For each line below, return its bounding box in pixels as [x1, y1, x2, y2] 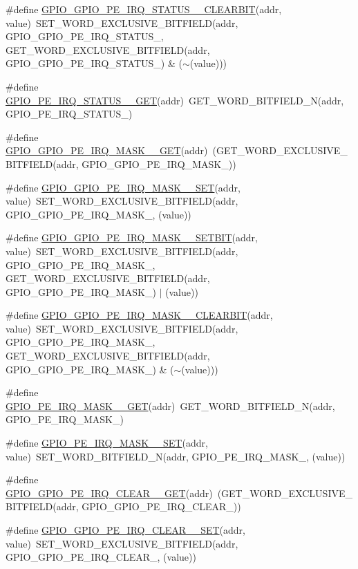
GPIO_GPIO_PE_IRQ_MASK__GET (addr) [6, 143, 208, 158]
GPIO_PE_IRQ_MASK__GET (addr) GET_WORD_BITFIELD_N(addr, [6, 398, 335, 413]
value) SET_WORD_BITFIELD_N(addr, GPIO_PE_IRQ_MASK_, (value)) [6, 449, 346, 463]
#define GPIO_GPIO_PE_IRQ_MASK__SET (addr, [6, 180, 241, 194]
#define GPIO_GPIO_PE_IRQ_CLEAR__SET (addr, [6, 523, 246, 537]
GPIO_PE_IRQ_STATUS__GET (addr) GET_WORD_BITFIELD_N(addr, [6, 93, 344, 107]
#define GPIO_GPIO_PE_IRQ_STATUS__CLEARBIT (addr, [6, 2, 282, 16]
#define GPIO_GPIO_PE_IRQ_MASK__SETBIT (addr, [6, 230, 258, 245]
